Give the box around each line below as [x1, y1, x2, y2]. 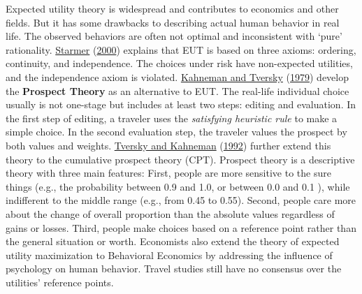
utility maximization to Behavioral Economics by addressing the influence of [6, 247, 333, 262]
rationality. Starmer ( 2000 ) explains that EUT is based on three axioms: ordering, [6, 42, 356, 57]
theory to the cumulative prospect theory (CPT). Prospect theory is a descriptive [6, 152, 355, 166]
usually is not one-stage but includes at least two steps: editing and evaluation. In [6, 97, 356, 112]
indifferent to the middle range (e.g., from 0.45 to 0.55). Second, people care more [6, 193, 356, 207]
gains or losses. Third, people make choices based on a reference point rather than [6, 220, 356, 235]
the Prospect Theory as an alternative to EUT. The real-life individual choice [6, 83, 349, 98]
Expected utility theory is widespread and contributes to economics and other [6, 1, 339, 15]
